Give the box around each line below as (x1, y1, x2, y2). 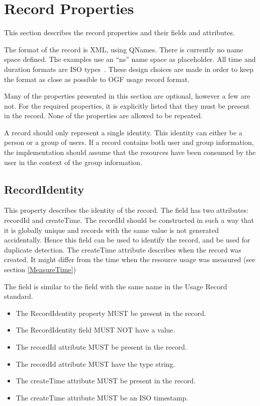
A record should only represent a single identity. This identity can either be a (4, 127, 242, 137)
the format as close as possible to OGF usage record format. (4, 73, 190, 84)
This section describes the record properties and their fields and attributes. (4, 27, 235, 38)
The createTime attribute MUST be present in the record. (16, 375, 196, 386)
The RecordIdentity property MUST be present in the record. (16, 307, 206, 318)
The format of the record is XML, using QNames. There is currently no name (4, 44, 243, 54)
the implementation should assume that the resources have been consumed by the (4, 147, 256, 157)
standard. (4, 291, 33, 301)
